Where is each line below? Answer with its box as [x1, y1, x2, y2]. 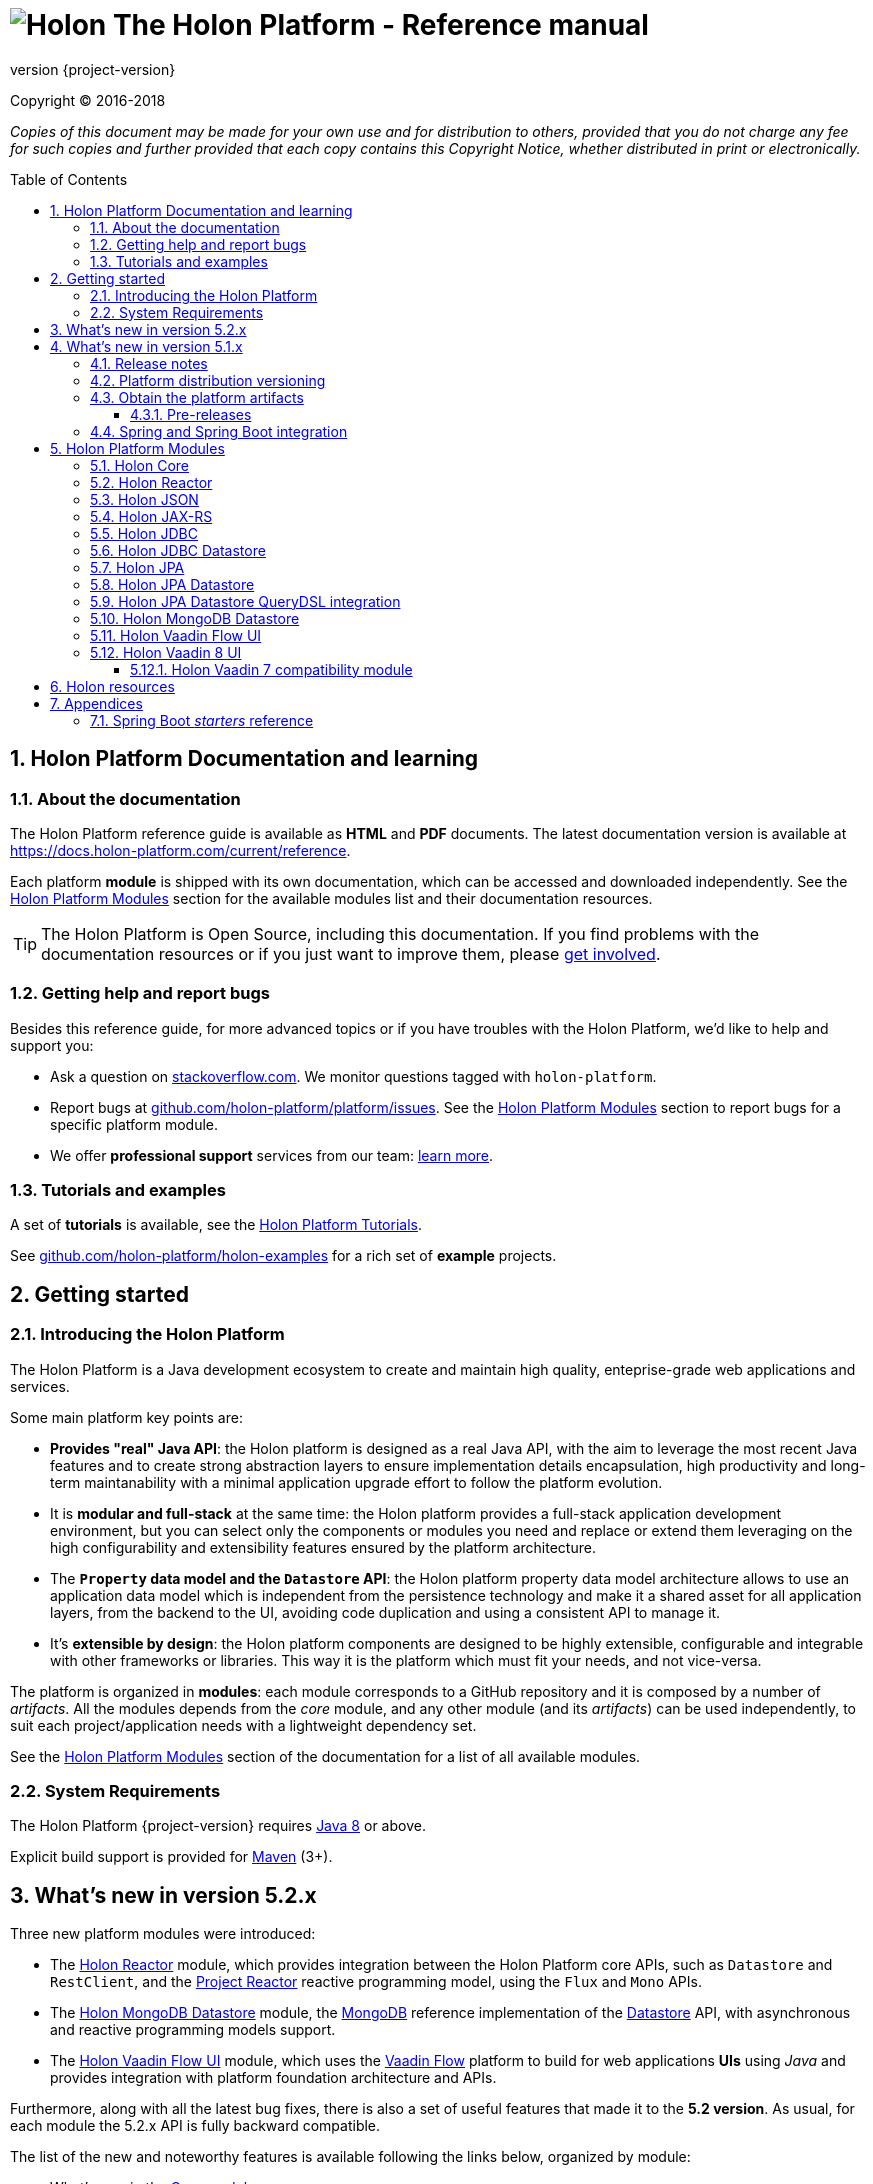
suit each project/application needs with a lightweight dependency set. [10, 1716, 477, 1734]
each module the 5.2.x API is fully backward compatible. [10, 2117, 381, 2135]
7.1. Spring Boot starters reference [90, 711, 314, 729]
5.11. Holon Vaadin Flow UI [90, 626, 262, 644]
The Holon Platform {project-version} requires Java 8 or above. [10, 1817, 426, 1835]
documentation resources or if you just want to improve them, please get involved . [41, 943, 661, 964]
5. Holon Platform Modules [50, 439, 225, 457]
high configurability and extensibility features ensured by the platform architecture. [50, 1538, 596, 1556]
